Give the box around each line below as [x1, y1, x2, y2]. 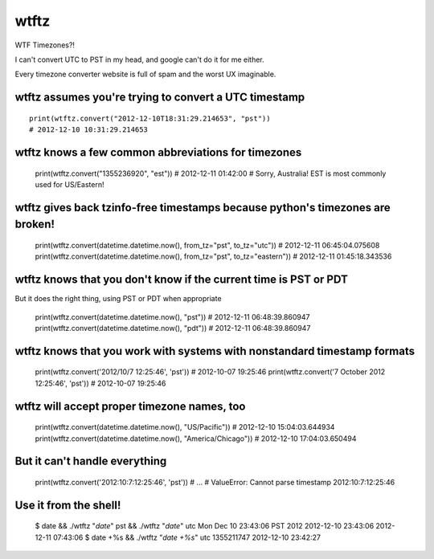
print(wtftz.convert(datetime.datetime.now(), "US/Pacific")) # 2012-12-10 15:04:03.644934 [35, 422, 335, 432]
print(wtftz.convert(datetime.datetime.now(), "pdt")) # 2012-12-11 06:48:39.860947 [35, 324, 311, 333]
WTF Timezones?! [14, 40, 76, 50]
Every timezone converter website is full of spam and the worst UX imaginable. [14, 69, 276, 80]
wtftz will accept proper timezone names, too [14, 399, 246, 413]
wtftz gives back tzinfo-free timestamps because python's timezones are [14, 201, 391, 214]
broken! [14, 218, 55, 231]
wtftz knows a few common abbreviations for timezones [14, 145, 302, 159]
